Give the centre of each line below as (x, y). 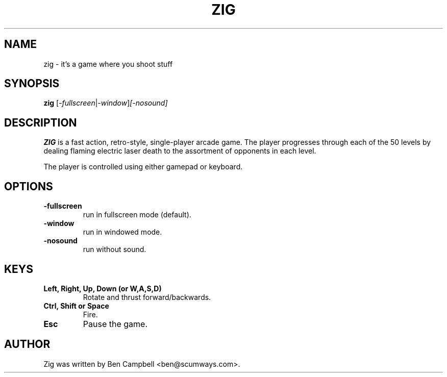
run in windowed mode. (122, 232)
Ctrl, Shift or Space (76, 306)
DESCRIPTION (41, 122)
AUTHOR (27, 344)
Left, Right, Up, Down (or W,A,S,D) (103, 288)
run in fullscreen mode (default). (137, 215)
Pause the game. (115, 324)
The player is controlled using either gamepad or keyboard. (143, 167)
